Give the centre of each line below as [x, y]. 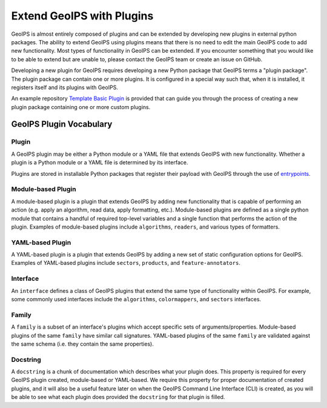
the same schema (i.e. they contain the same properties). [82, 344]
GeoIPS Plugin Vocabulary [62, 124]
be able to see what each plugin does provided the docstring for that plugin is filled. [118, 397]
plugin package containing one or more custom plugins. [81, 107]
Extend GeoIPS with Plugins [82, 16]
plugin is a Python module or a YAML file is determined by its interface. [100, 162]
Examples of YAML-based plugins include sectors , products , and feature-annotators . [126, 263]
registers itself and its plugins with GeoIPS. [64, 87]
